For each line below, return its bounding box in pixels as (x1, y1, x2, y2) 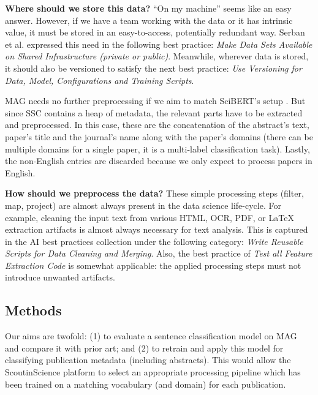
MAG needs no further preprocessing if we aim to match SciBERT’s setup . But (5, 94, 306, 107)
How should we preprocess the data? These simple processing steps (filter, (5, 187, 304, 200)
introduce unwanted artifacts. (5, 271, 115, 284)
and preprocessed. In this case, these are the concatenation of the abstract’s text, (5, 118, 309, 131)
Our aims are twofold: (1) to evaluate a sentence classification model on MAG (5, 329, 297, 342)
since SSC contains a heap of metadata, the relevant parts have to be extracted (5, 106, 303, 119)
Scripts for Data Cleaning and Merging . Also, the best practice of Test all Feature (5, 247, 312, 260)
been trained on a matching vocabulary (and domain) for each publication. (5, 377, 286, 390)
